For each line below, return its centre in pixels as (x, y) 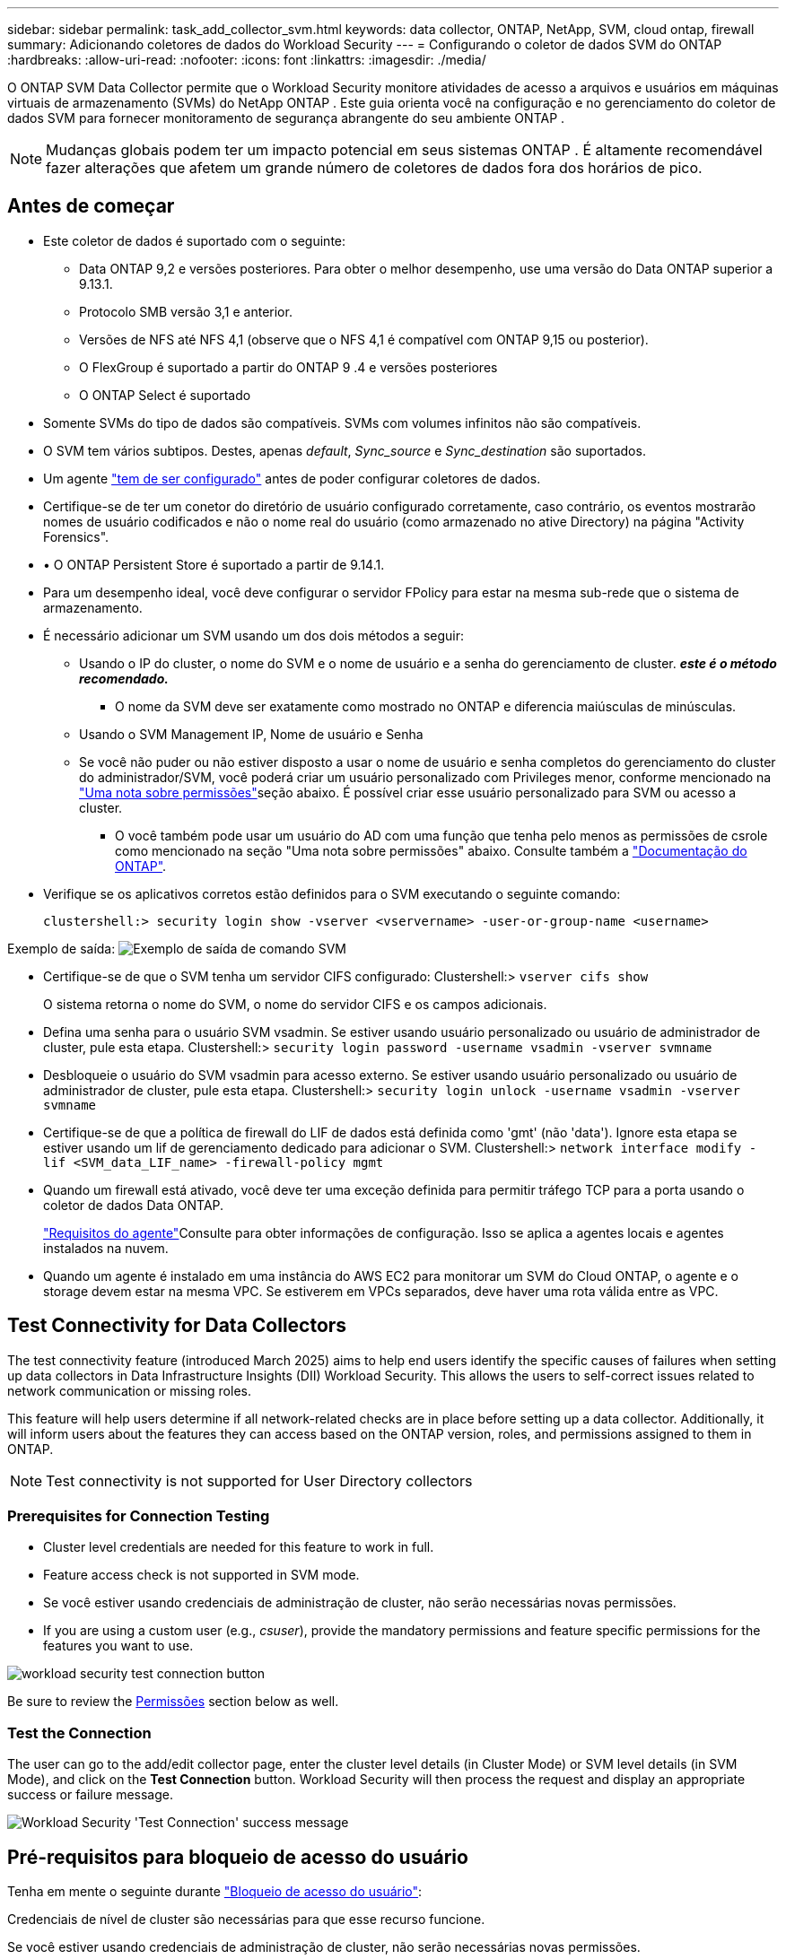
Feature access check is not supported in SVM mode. (201, 1575)
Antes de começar (91, 206)
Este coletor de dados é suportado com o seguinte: (195, 240)
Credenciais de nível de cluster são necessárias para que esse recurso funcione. (246, 1920)
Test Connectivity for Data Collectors (177, 1326)
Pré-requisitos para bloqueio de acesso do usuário (238, 1857)
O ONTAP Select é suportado (165, 395)
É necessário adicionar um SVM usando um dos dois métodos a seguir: (253, 635)
